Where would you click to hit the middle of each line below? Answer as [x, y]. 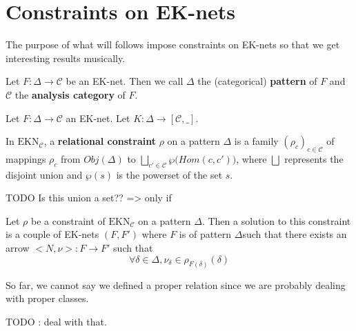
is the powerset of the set [169, 174]
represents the [314, 158]
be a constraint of [68, 220]
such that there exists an [295, 234]
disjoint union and [44, 174]
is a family [256, 141]
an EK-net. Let [98, 118]
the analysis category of [70, 94]
